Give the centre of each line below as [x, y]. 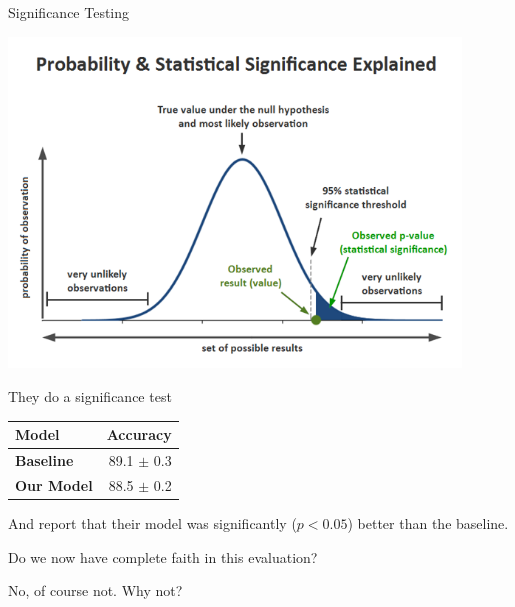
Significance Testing [69, 12]
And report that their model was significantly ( [152, 522]
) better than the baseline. [428, 522]
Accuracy [139, 434]
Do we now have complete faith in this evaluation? [163, 556]
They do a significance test [90, 396]
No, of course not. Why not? [95, 590]
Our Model [54, 484]
